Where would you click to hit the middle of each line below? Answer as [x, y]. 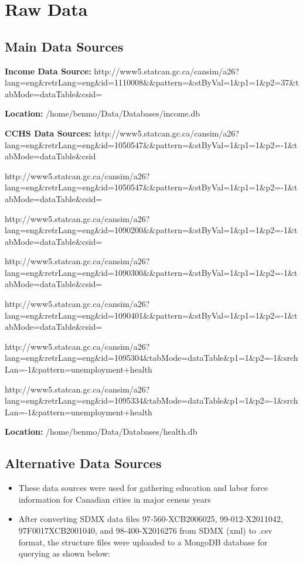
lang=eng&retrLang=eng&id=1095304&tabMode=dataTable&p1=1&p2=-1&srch [151, 358]
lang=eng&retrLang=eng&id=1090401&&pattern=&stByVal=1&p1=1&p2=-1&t [151, 315]
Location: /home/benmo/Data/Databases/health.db [101, 431]
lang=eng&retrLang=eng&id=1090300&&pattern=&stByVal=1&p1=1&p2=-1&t [151, 272]
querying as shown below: [64, 553]
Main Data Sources [64, 46]
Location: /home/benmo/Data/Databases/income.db [103, 113]
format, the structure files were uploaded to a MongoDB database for [143, 542]
